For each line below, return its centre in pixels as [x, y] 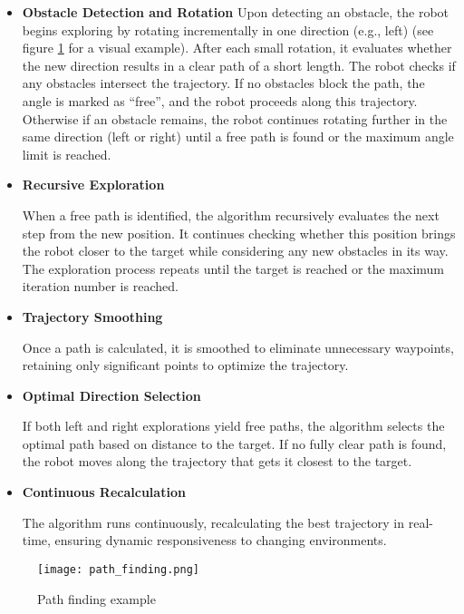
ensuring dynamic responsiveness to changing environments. [221, 540]
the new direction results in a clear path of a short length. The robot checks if [239, 65]
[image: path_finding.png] [118, 569]
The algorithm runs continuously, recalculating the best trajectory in [213, 522]
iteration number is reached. [100, 286]
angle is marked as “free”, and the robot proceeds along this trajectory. [220, 100]
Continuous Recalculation [104, 492]
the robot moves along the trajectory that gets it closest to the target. [217, 461]
